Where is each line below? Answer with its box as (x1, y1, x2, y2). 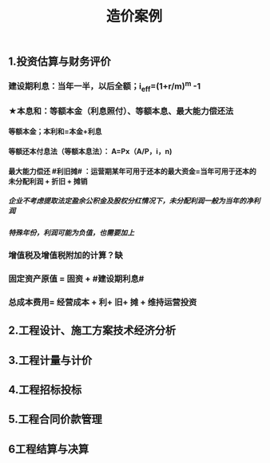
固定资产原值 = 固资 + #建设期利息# (8, 273, 145, 284)
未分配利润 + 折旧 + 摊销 (8, 176, 88, 186)
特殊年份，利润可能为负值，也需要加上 (8, 228, 134, 237)
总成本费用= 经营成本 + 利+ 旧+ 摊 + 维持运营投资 (8, 296, 197, 307)
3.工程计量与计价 (8, 353, 93, 367)
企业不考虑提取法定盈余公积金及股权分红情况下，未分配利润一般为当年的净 (8, 196, 253, 206)
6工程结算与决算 (8, 442, 89, 456)
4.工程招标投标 (8, 382, 82, 396)
